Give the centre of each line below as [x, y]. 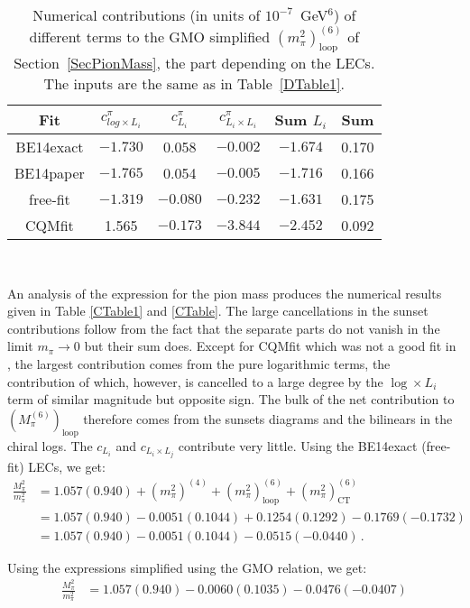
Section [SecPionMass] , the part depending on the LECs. [194, 62]
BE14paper [50, 172]
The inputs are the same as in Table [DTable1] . [194, 83]
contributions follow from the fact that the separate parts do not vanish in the [224, 328]
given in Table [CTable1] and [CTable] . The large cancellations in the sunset [218, 311]
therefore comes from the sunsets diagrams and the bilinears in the [268, 418]
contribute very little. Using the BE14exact [298, 445]
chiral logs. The [50, 445]
